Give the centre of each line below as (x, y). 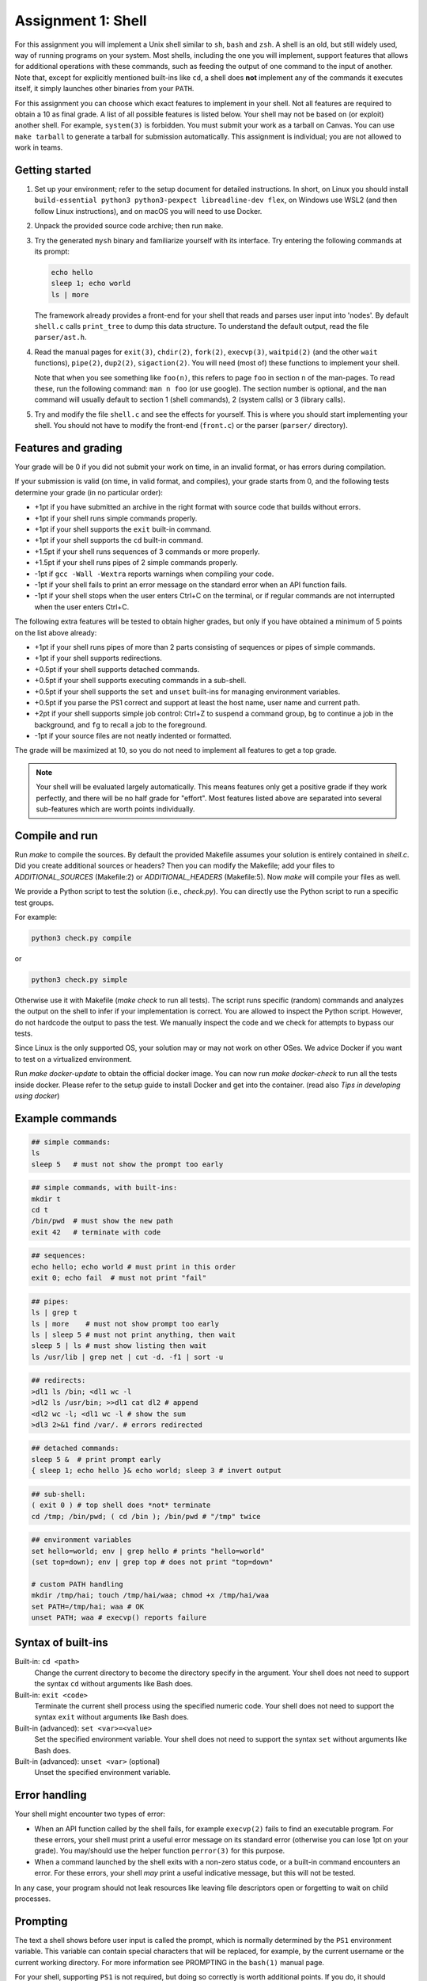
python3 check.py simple (79, 979)
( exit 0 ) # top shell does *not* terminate (121, 1505)
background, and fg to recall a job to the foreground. (121, 724)
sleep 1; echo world (91, 284)
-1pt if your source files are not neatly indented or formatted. (133, 736)
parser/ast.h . (60, 338)
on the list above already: (56, 632)
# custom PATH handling (77, 1584)
